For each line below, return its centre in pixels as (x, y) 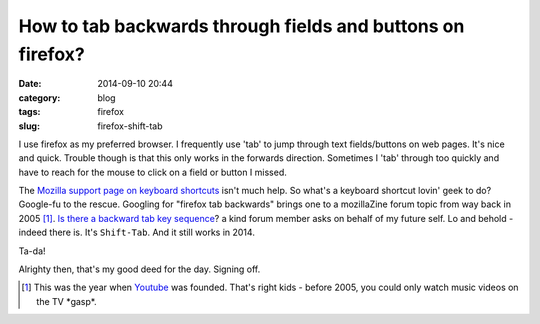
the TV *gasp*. (66, 301)
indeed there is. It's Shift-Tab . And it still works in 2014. (136, 232)
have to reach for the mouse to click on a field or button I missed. (152, 172)
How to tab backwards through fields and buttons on (241, 26)
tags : (29, 112)
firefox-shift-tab (130, 126)
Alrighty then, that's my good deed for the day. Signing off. (139, 269)
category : (39, 97)
